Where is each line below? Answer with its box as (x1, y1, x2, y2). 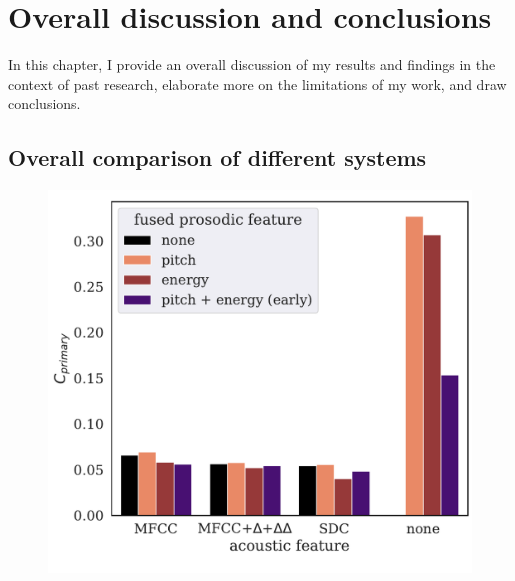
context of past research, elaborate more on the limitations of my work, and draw (8, 73, 507, 94)
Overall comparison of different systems (8, 142, 427, 173)
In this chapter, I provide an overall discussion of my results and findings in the (8, 54, 496, 75)
